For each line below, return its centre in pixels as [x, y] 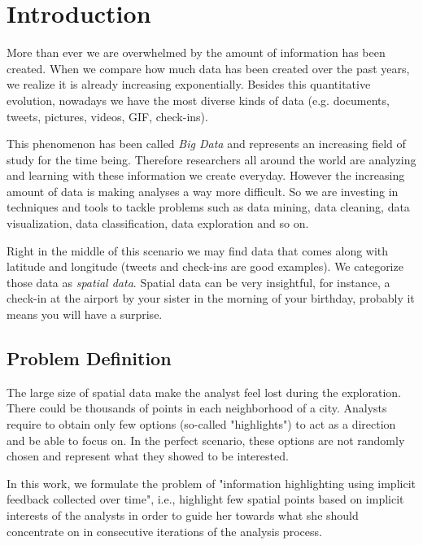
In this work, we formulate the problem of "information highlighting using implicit [211, 483]
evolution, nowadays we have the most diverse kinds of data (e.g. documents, [198, 100]
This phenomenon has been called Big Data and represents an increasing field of [206, 144]
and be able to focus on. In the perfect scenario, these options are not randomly [206, 440]
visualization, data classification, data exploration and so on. [158, 223]
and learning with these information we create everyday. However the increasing [206, 175]
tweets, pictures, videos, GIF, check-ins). [107, 116]
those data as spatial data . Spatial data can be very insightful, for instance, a [198, 282]
